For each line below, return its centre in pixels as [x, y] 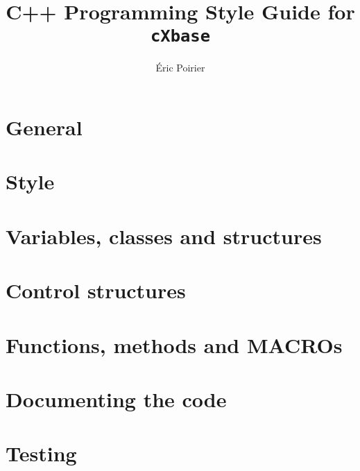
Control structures [96, 290]
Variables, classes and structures [164, 235]
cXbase [180, 36]
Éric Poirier [180, 68]
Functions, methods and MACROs [174, 344]
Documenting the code [116, 399]
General [44, 127]
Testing [41, 453]
